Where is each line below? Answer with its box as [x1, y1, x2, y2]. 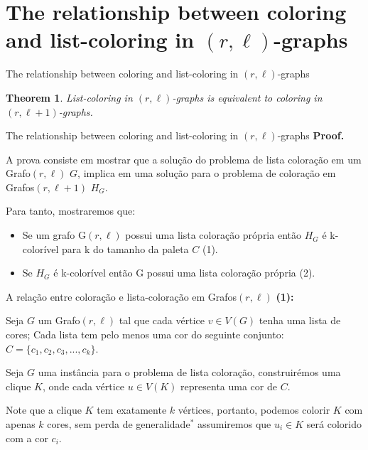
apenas [6, 417, 36, 431]
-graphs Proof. [277, 128, 345, 143]
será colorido [306, 417, 362, 431]
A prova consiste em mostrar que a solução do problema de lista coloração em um [6, 151, 362, 166]
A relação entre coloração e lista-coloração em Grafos [6, 289, 237, 304]
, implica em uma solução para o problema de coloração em [77, 166, 336, 181]
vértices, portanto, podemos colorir [178, 402, 330, 417]
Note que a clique [6, 402, 82, 417]
